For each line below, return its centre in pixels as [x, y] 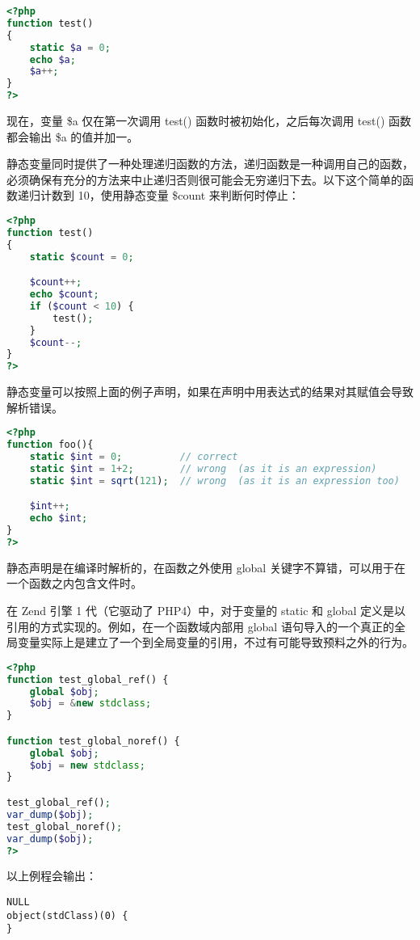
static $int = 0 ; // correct [134, 457]
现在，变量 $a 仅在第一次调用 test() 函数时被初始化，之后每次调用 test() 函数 [209, 120]
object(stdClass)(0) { [67, 915]
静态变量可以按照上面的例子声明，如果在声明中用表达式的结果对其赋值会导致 [210, 392]
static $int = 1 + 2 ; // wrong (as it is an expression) [203, 468]
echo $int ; [59, 518]
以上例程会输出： [52, 876]
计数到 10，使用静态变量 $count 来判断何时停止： [170, 195]
